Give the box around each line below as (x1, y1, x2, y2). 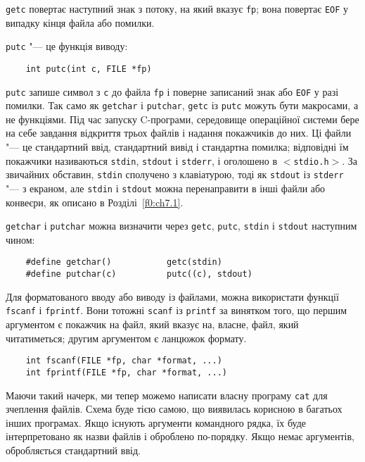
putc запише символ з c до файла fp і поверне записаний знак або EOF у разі (6, 84, 339, 99)
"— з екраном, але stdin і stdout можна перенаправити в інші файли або (6, 180, 326, 195)
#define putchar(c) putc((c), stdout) (25, 269, 252, 280)
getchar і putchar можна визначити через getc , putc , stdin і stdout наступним (6, 218, 357, 233)
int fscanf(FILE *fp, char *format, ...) (25, 356, 222, 366)
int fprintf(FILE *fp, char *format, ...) (25, 367, 227, 377)
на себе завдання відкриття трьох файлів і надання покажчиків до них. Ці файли (6, 125, 352, 140)
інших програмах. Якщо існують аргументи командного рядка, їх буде (6, 415, 307, 430)
